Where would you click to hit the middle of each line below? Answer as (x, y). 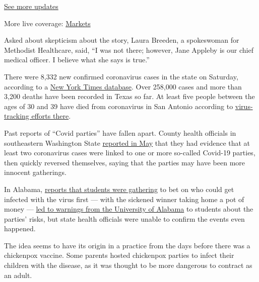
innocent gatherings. (35, 172)
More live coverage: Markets (47, 23)
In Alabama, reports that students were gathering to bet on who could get (119, 189)
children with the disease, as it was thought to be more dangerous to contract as (128, 265)
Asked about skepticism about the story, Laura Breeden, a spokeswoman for (122, 40)
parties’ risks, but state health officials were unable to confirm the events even (124, 218)
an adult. (18, 275)
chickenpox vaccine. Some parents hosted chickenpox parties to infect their (119, 255)
